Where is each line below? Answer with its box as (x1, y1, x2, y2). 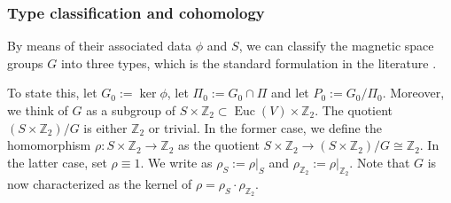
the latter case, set (7, 152, 107, 171)
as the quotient (178, 136, 260, 154)
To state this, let (7, 83, 97, 102)
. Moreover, (382, 83, 445, 102)
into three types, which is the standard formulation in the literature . (60, 53, 437, 72)
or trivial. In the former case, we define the (148, 118, 382, 137)
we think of (7, 101, 68, 119)
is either (83, 118, 128, 137)
